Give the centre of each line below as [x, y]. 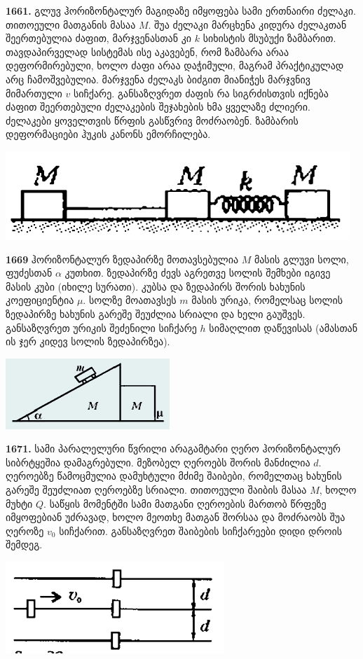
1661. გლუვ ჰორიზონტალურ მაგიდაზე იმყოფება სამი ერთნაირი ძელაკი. [181, 11]
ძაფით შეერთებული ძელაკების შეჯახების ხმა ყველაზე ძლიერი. [158, 107]
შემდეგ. [24, 544]
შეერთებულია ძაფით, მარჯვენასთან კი [99, 38]
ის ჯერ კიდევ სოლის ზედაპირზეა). [88, 341]
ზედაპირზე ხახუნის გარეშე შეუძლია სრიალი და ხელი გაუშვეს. [156, 313]
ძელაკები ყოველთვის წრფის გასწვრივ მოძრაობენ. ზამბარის [152, 120]
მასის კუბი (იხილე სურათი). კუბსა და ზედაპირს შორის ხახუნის [156, 286]
